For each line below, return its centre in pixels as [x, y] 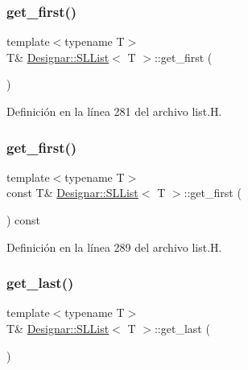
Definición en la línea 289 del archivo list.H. [114, 247]
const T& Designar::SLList [72, 193]
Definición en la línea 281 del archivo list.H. [114, 111]
